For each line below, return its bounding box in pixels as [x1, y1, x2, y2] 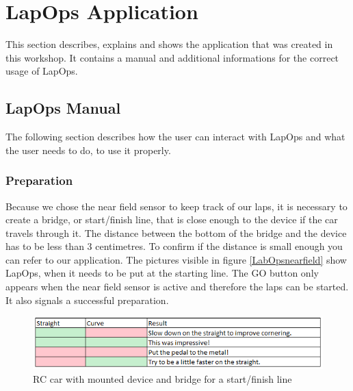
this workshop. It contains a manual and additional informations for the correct [5, 50, 339, 64]
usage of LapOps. [5, 64, 78, 78]
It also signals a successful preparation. [5, 292, 169, 307]
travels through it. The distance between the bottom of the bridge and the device [5, 225, 347, 240]
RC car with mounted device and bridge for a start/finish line [33, 371, 292, 386]
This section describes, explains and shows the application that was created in [5, 37, 333, 51]
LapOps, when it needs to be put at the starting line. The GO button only [5, 266, 319, 280]
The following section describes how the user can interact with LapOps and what [5, 129, 345, 144]
